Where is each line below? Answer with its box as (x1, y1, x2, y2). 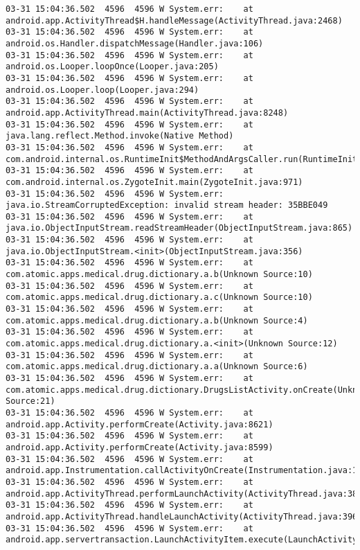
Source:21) (6, 396, 55, 407)
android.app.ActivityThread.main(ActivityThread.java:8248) (6, 107, 289, 118)
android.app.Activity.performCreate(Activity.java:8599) (6, 442, 273, 452)
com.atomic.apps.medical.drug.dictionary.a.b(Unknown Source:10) (6, 269, 313, 280)
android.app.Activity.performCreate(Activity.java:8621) (6, 419, 273, 429)
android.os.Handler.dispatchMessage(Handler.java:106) (6, 38, 264, 48)
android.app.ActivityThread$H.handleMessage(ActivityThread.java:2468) (6, 15, 343, 26)
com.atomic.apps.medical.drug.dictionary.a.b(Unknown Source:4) (6, 315, 308, 326)
